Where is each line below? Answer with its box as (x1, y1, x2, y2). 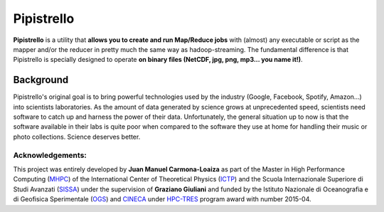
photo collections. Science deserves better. (13, 132, 141, 141)
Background (13, 74, 69, 86)
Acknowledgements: (13, 150, 87, 160)
